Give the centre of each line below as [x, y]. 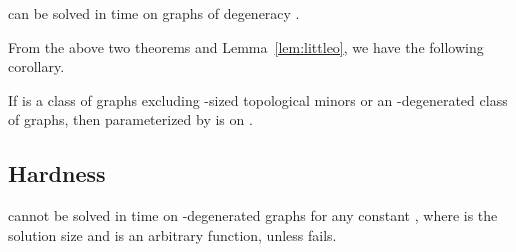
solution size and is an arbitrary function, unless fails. [172, 234]
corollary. [36, 66]
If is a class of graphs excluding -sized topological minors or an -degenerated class [258, 99]
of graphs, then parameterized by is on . [130, 119]
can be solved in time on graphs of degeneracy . [154, 13]
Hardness [57, 173]
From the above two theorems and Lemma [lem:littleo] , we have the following [246, 46]
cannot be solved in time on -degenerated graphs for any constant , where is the [253, 215]
